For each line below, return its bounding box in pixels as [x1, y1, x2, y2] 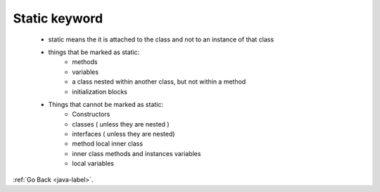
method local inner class [72, 139, 144, 148]
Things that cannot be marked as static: [48, 100, 163, 108]
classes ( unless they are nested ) [72, 120, 170, 128]
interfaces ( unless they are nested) [72, 130, 175, 139]
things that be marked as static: [48, 48, 140, 56]
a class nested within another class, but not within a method [72, 77, 246, 86]
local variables [72, 159, 114, 168]
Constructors [72, 110, 110, 119]
